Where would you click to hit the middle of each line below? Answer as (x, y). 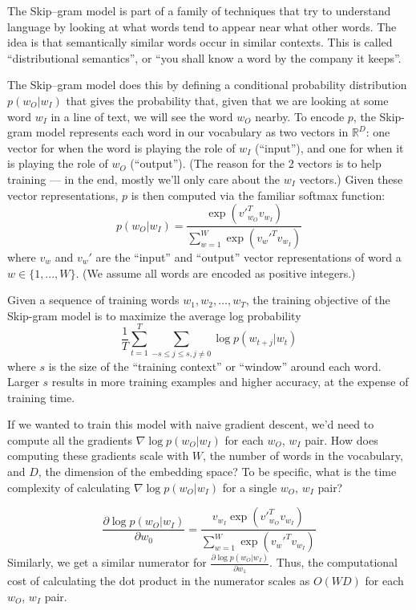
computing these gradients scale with (98, 455)
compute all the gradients (70, 439)
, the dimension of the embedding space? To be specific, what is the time (217, 472)
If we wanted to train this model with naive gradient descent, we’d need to (191, 424)
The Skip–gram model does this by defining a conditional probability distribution (207, 85)
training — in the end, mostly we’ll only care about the (144, 179)
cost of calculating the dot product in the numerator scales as (159, 581)
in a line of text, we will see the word (142, 116)
